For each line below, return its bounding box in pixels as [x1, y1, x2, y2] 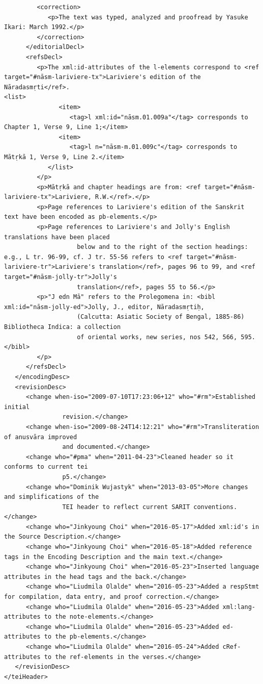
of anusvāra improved [4, 433, 77, 441]
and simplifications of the [4, 493, 99, 501]
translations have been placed [4, 233, 110, 241]
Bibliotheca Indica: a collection [4, 323, 121, 331]
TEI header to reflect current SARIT [62, 503, 190, 511]
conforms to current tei [4, 463, 88, 471]
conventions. [193, 503, 238, 511]
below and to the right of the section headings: [77, 243, 248, 251]
